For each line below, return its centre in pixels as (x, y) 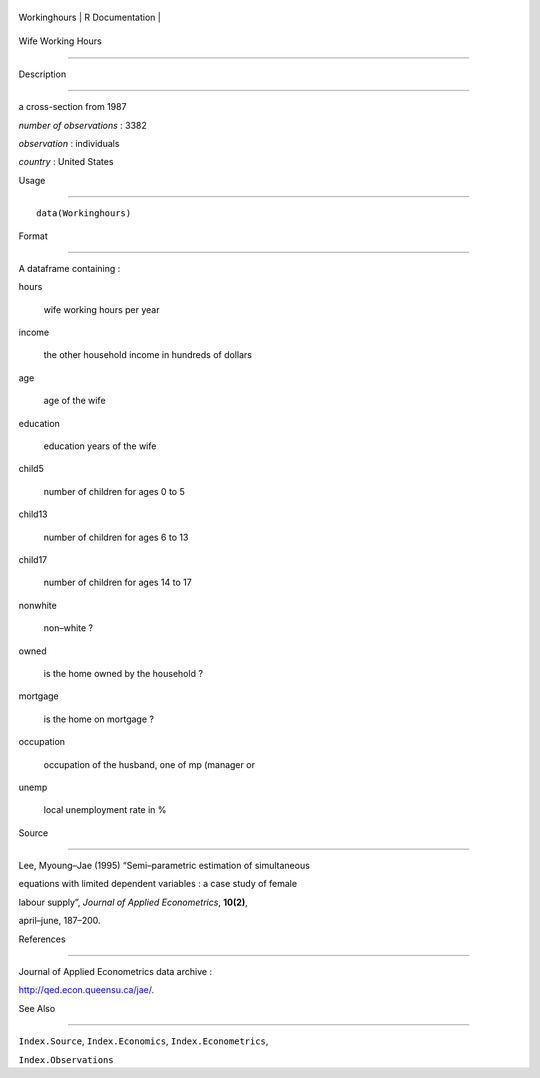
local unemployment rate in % (105, 810)
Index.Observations (66, 1059)
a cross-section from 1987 (72, 107)
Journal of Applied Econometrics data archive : (115, 972)
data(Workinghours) (84, 213)
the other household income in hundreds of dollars (147, 355)
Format (33, 236)
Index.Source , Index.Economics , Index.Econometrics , (143, 1041)
